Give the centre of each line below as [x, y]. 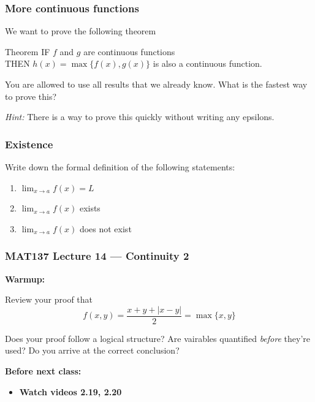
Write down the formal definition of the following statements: [120, 167]
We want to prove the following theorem [81, 31]
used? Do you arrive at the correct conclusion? [92, 350]
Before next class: [43, 371]
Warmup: [25, 279]
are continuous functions [129, 51]
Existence [29, 144]
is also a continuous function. [207, 63]
